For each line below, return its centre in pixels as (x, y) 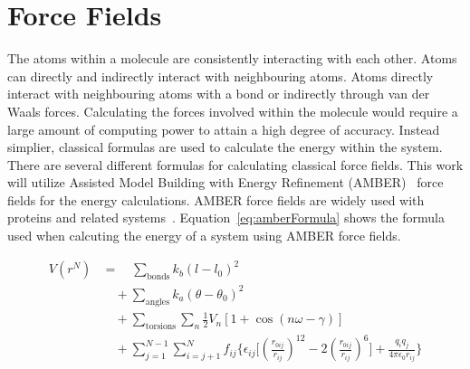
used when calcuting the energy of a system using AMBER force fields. (204, 236)
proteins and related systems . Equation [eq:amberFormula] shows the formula (226, 218)
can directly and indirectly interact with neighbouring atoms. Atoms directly (221, 76)
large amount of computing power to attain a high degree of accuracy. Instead (224, 129)
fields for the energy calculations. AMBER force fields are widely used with (216, 199)
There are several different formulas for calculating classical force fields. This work (235, 164)
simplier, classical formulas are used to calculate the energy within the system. (225, 147)
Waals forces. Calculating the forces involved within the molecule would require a (233, 111)
